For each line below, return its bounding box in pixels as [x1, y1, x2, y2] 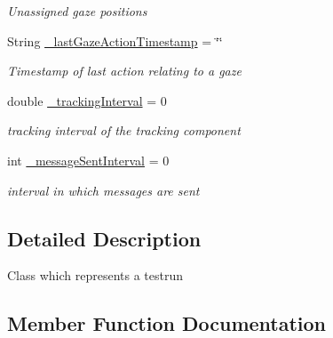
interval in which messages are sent [7, 181, 200, 199]
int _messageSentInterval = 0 [7, 150, 170, 169]
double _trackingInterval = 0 [7, 91, 167, 109]
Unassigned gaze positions [7, 2, 147, 20]
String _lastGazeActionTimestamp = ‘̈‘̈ [7, 31, 223, 50]
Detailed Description [7, 224, 202, 252]
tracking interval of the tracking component [7, 121, 241, 140]
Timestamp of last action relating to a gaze [7, 61, 242, 80]
